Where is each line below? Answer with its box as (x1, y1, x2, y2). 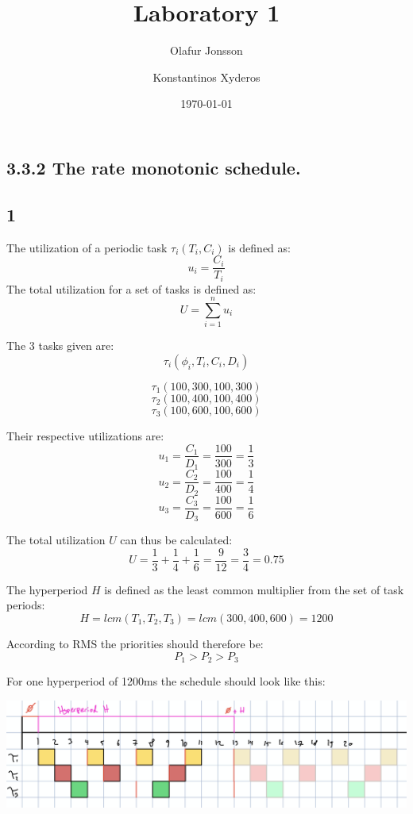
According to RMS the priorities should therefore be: (6, 635, 264, 651)
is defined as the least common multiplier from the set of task (104, 581, 404, 597)
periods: (6, 597, 45, 613)
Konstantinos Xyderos (152, 68, 261, 85)
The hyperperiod (6, 581, 88, 597)
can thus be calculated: (120, 532, 233, 548)
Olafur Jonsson (170, 42, 243, 59)
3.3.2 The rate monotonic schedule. (6, 155, 301, 179)
